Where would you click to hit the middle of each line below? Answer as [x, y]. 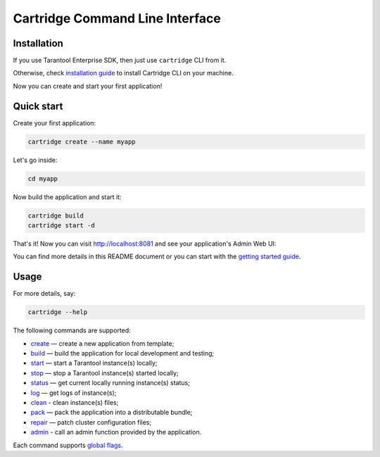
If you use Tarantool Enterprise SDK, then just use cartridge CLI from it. [120, 61]
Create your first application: [55, 123]
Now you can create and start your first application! [88, 86]
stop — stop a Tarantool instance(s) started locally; [104, 373]
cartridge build [56, 215]
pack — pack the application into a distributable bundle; [112, 413]
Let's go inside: [35, 160]
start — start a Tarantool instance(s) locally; [94, 363]
